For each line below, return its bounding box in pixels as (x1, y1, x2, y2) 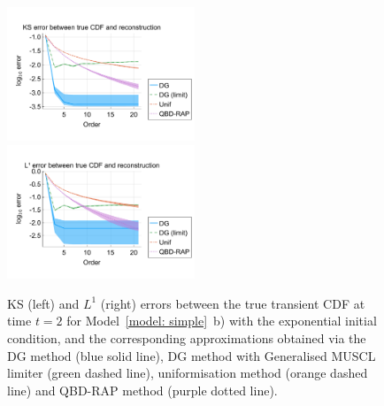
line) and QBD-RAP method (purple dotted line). (7, 380, 278, 399)
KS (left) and (7, 294, 80, 312)
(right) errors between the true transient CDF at (100, 294, 365, 312)
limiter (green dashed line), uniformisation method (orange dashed (7, 364, 368, 382)
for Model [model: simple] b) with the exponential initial (66, 311, 377, 330)
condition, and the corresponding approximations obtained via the (7, 329, 366, 348)
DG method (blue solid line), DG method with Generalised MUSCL (7, 346, 376, 364)
